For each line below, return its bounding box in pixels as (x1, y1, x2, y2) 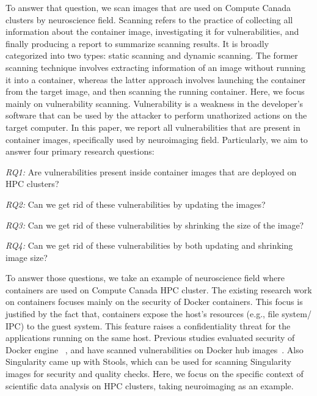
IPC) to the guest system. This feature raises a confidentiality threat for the (5, 319, 291, 332)
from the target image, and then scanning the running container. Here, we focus (5, 85, 305, 98)
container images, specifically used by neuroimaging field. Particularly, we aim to (5, 133, 308, 145)
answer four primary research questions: (5, 145, 155, 158)
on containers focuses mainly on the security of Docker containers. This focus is (5, 295, 303, 308)
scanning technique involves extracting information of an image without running (5, 61, 306, 73)
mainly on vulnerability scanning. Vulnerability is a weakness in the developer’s (5, 97, 304, 109)
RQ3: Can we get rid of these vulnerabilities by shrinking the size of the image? (5, 218, 304, 231)
